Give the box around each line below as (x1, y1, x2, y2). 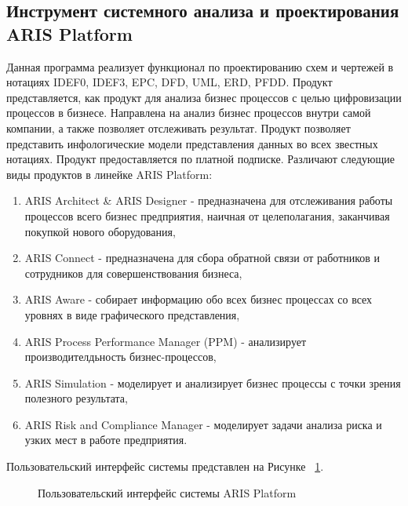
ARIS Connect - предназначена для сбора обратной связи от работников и (24, 249, 381, 266)
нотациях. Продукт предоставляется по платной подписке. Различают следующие (6, 151, 395, 167)
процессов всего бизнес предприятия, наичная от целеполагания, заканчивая (24, 207, 390, 224)
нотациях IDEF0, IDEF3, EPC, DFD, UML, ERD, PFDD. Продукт (6, 74, 333, 90)
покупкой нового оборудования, (24, 223, 176, 239)
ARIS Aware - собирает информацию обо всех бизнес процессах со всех (24, 291, 373, 308)
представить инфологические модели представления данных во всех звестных (6, 135, 378, 151)
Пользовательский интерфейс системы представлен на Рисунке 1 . (6, 458, 324, 475)
